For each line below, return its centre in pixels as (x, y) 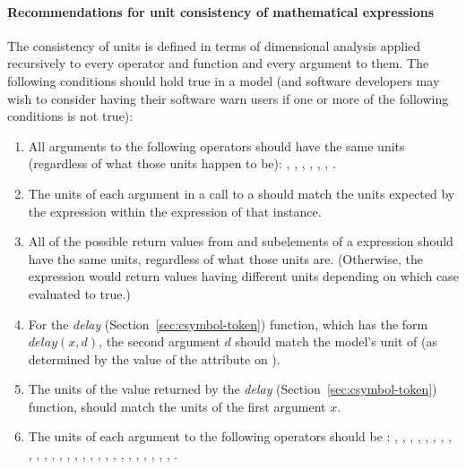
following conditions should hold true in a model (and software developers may (224, 80)
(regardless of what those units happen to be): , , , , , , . (182, 163)
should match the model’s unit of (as (336, 341)
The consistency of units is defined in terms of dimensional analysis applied (214, 45)
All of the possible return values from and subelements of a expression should (241, 241)
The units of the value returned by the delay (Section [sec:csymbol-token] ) (233, 389)
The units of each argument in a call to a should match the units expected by (242, 193)
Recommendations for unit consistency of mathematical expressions (221, 11)
